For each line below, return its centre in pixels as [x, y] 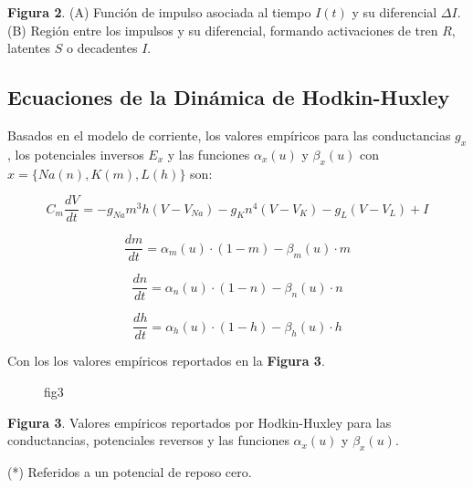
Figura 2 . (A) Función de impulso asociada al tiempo [159, 12]
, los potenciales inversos [76, 154]
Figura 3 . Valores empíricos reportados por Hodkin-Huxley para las [200, 422]
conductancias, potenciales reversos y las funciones [148, 440]
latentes [29, 48]
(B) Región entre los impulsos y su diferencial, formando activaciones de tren [223, 30]
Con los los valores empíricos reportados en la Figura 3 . [166, 361]
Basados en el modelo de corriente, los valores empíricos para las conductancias [229, 135]
